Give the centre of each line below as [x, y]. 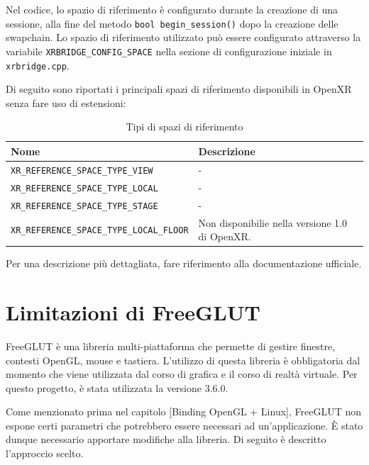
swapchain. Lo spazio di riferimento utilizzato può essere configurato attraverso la [183, 37]
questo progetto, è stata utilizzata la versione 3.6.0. [117, 387]
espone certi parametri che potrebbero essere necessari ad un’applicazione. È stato [184, 425]
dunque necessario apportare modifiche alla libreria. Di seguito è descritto [166, 439]
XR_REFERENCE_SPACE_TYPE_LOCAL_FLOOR [100, 231]
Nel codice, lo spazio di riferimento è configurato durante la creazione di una [172, 9]
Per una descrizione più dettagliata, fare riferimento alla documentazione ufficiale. [184, 263]
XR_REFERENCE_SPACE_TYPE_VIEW [82, 170]
